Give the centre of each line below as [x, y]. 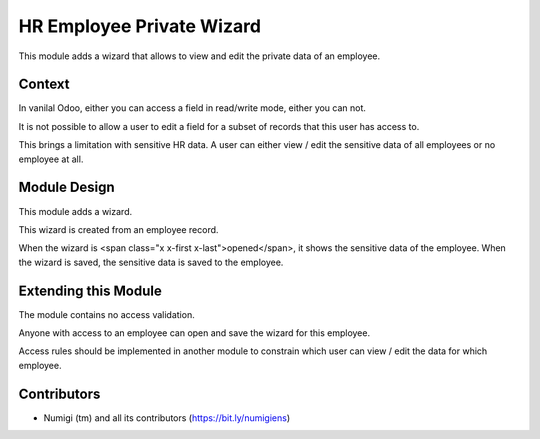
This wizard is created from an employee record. [118, 229]
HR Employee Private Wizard [140, 26]
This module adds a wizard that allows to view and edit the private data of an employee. [199, 56]
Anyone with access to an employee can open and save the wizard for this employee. [194, 333]
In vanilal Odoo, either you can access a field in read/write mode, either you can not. [192, 108]
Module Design [66, 187]
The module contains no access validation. [106, 314]
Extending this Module [90, 290]
